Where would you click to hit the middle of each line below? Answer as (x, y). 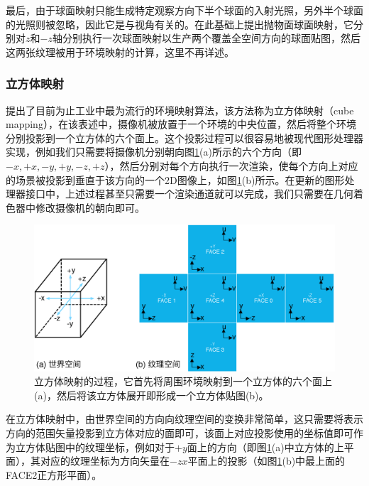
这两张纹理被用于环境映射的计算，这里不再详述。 (120, 52)
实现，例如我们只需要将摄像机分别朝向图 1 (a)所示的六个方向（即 (154, 152)
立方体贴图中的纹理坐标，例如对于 (95, 447)
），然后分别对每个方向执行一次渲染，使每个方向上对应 (231, 165)
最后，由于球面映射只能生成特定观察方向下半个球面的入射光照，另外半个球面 (184, 10)
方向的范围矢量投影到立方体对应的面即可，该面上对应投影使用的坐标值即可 (180, 432)
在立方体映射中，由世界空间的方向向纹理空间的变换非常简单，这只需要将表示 (184, 419)
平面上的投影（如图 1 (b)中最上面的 (266, 461)
